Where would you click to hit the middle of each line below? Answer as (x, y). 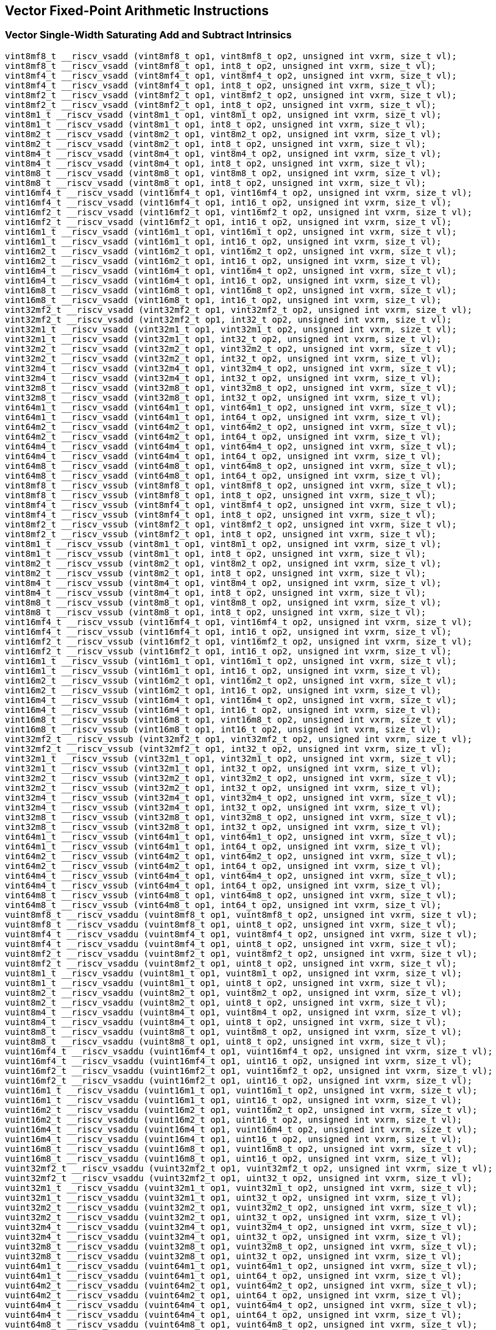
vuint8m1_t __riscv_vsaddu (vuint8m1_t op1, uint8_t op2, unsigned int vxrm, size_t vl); (226, 983)
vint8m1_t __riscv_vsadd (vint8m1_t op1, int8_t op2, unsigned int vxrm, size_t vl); (216, 124)
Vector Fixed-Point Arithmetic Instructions (137, 11)
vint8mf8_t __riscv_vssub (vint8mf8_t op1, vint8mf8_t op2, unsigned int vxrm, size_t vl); (231, 485)
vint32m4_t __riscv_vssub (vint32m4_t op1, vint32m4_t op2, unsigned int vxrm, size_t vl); (231, 797)
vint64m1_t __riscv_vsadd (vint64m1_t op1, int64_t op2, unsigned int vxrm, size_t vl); (223, 417)
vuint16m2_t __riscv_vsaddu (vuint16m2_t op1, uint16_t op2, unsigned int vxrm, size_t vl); (234, 1119)
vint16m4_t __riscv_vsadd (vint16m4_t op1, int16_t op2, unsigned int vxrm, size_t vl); (223, 280)
